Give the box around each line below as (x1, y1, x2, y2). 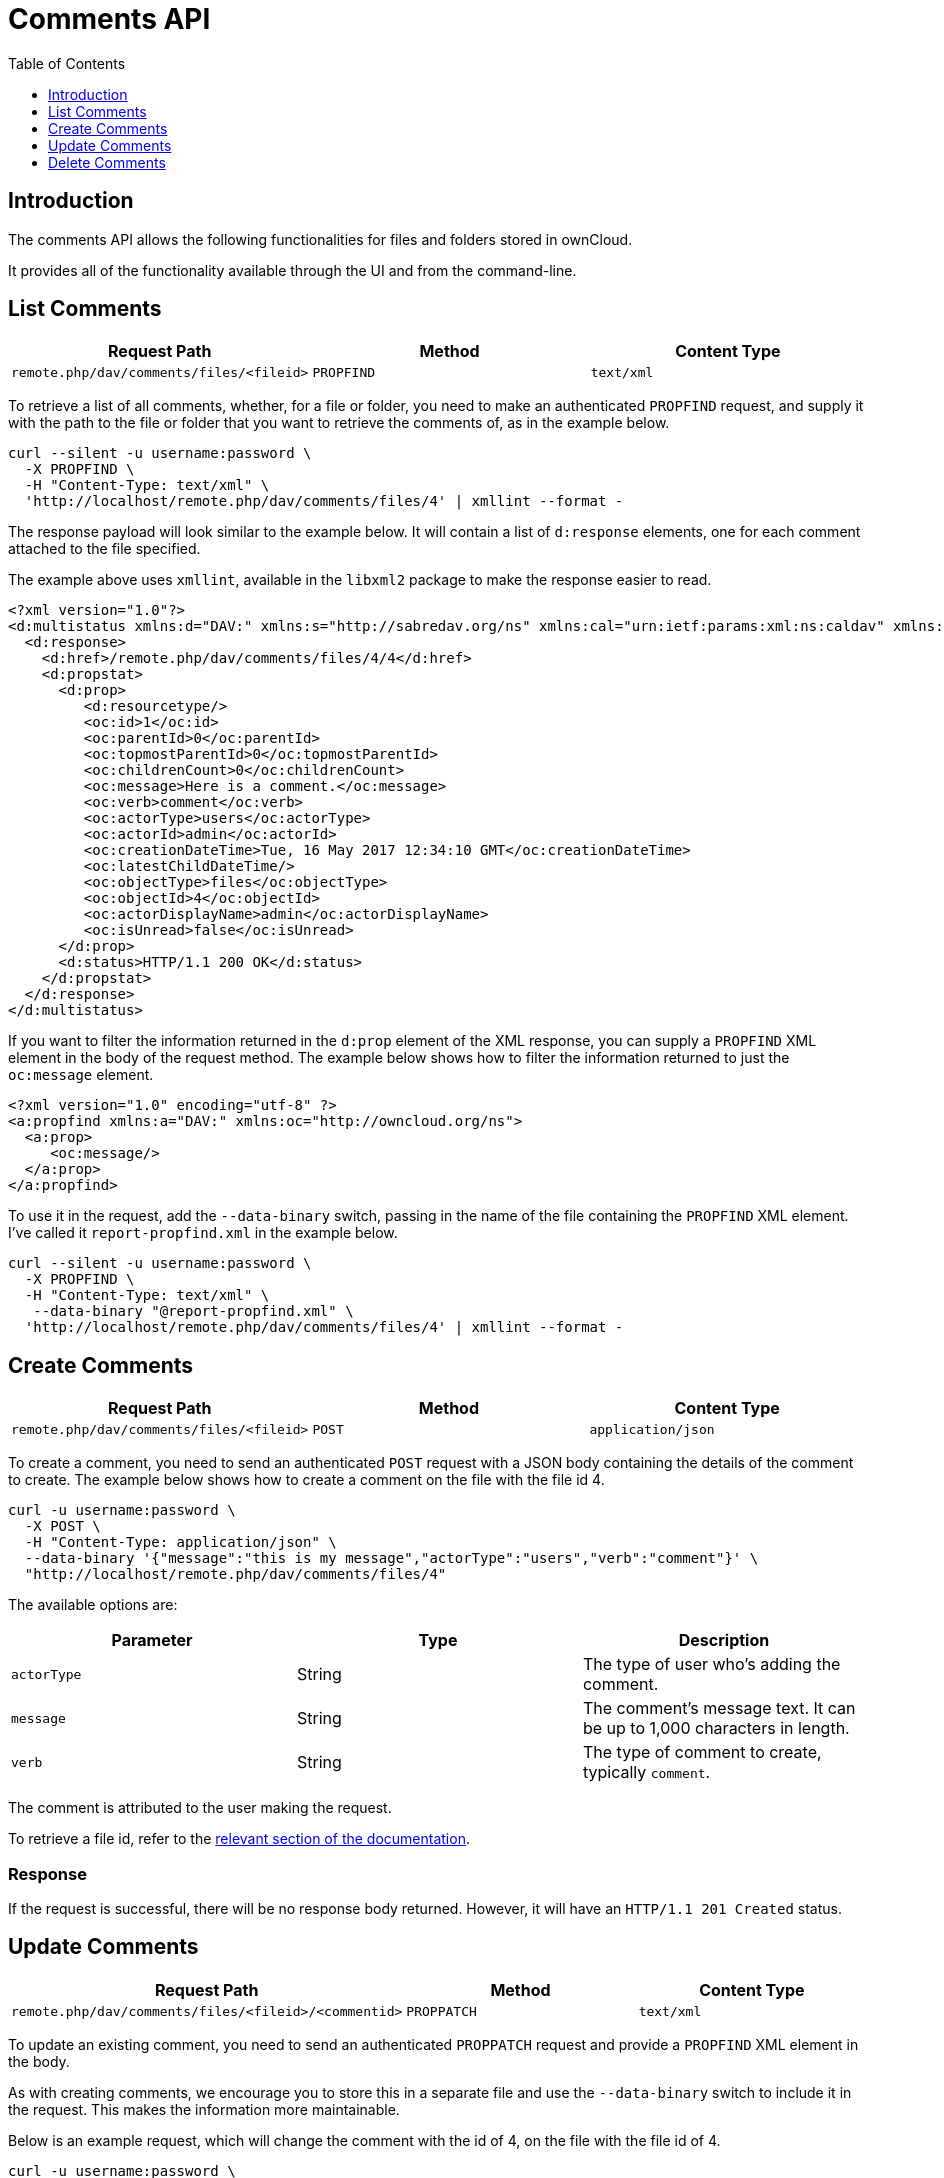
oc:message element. (8, 1066, 154, 1084)
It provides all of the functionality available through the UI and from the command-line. (8, 261, 577, 279)
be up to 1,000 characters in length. (582, 1718, 850, 1739)
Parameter (111, 1630, 193, 1651)
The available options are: (8, 1596, 178, 1614)
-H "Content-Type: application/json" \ (24, 1534, 337, 1551)
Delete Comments (48, 153, 166, 171)
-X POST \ (24, 1518, 101, 1535)
